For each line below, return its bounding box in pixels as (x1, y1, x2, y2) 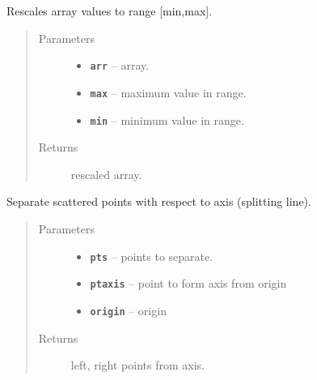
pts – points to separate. (90, 247, 213, 264)
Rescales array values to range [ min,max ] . (6, 2, 213, 19)
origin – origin (90, 301, 167, 318)
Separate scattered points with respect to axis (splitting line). (6, 193, 311, 210)
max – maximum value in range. (90, 83, 247, 100)
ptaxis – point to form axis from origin (90, 275, 287, 292)
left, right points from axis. (70, 357, 205, 374)
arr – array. (90, 57, 150, 74)
